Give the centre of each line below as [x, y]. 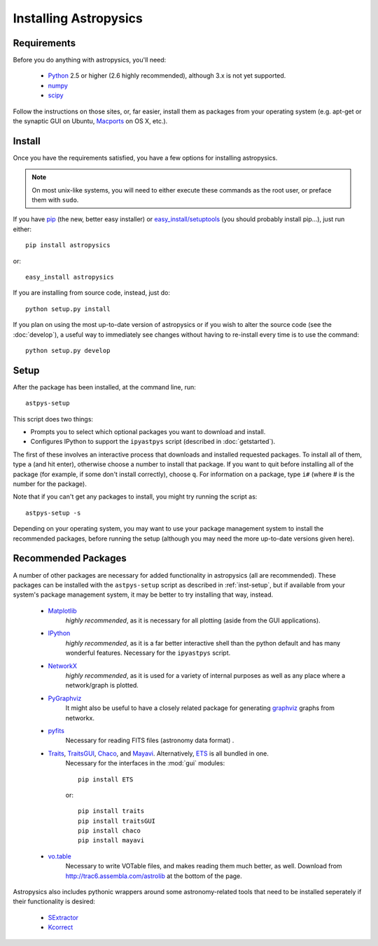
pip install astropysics [68, 245]
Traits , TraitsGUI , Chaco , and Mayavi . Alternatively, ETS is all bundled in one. [158, 753]
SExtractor [63, 917]
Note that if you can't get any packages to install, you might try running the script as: [135, 496]
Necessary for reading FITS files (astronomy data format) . [150, 740]
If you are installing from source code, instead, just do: [92, 293]
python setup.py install [68, 309]
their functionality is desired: [54, 902]
